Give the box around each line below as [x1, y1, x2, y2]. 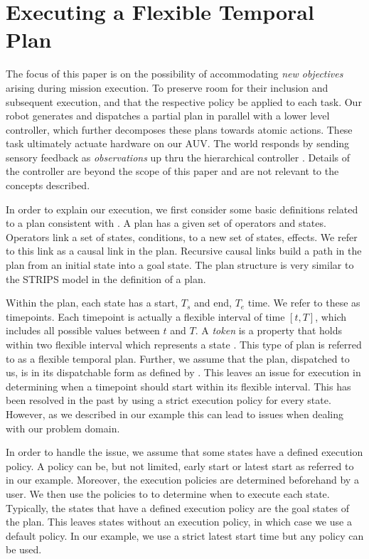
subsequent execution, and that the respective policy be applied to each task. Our [6, 94, 362, 109]
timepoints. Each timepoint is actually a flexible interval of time [6, 309, 285, 324]
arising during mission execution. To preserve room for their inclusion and [6, 80, 328, 95]
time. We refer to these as [247, 295, 360, 310]
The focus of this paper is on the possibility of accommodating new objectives [6, 66, 343, 81]
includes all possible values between [6, 323, 160, 338]
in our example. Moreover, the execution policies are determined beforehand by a [6, 472, 359, 487]
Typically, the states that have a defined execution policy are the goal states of [6, 500, 349, 515]
